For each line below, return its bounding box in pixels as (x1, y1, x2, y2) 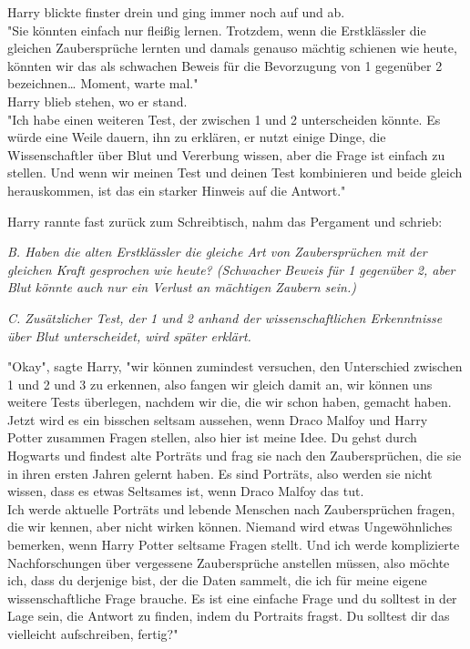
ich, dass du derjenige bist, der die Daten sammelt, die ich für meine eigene (7, 571, 427, 590)
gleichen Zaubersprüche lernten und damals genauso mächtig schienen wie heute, (7, 38, 457, 57)
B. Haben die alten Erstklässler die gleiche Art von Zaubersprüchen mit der (7, 242, 427, 261)
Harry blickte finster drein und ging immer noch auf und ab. (7, 3, 345, 21)
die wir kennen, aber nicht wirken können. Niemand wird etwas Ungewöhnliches (7, 517, 453, 536)
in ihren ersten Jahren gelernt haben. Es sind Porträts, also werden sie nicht (7, 463, 433, 482)
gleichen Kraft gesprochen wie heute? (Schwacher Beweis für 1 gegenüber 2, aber (7, 259, 455, 279)
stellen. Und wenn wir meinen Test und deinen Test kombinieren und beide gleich (7, 163, 463, 182)
